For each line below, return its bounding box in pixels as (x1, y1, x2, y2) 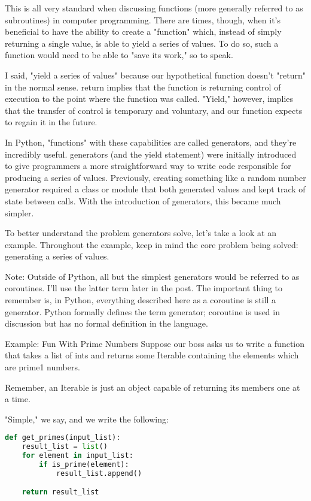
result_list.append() (56, 469, 142, 478)
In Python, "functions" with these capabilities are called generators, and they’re (5, 135, 297, 148)
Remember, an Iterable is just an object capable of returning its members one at (5, 381, 300, 393)
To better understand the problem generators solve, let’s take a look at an (5, 227, 276, 239)
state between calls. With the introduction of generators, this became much (5, 194, 281, 207)
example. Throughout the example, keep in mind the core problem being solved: (5, 238, 298, 251)
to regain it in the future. (5, 116, 97, 128)
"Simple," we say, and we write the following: (5, 412, 169, 425)
